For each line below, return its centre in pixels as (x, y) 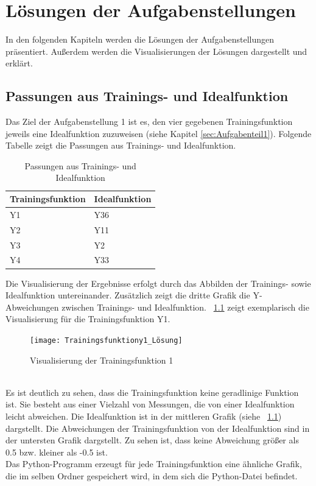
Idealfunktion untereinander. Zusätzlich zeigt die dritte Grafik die (128, 295)
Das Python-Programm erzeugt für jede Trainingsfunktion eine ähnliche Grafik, (154, 464)
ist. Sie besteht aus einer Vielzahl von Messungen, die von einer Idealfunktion (150, 404)
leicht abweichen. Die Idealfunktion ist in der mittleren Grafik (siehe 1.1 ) (144, 416)
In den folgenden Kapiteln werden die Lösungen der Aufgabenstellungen (140, 39)
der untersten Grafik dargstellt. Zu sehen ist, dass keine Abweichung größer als (152, 440)
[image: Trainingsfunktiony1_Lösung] (106, 340)
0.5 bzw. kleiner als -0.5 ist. (57, 452)
